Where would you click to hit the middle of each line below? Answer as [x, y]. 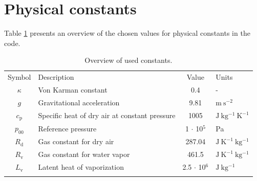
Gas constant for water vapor [84, 154]
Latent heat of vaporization [81, 167]
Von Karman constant [73, 89]
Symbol [19, 77]
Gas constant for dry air [76, 141]
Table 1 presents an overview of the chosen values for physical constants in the [127, 33]
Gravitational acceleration [79, 102]
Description [56, 77]
